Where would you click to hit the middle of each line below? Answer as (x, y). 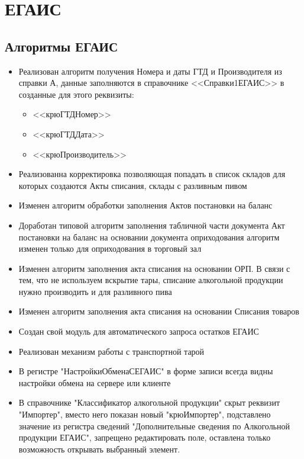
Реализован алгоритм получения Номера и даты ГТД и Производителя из (150, 71)
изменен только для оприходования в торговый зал (110, 248)
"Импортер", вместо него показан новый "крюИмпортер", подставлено (145, 414)
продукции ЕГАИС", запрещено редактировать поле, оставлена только (145, 437)
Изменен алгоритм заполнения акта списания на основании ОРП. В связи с (154, 268)
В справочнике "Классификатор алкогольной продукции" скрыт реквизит (149, 402)
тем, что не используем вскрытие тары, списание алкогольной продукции (151, 280)
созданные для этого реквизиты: (76, 94)
